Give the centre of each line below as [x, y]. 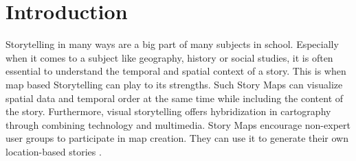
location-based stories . [54, 151]
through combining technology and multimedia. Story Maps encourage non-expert [178, 124]
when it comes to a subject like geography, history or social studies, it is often [169, 57]
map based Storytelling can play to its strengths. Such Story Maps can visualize [174, 84]
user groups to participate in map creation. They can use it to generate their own [177, 138]
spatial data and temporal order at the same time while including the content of [175, 98]
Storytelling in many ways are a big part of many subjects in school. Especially [172, 44]
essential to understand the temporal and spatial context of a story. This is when [176, 71]
